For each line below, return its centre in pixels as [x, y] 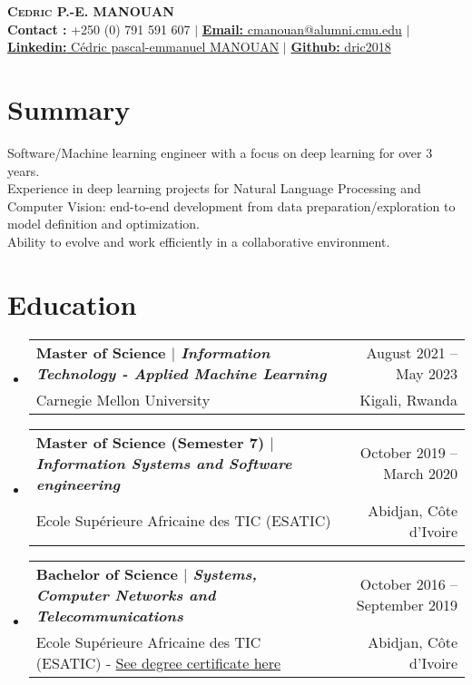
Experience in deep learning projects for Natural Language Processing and [214, 188]
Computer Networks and [126, 594]
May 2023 [426, 373]
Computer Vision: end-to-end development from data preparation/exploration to [231, 205]
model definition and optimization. [103, 224]
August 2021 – [412, 352]
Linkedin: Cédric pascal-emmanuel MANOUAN [143, 47]
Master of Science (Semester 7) [150, 442]
